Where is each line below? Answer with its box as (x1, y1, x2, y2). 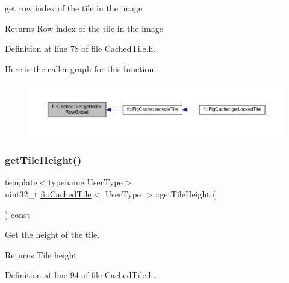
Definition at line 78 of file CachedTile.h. (5, 42, 156, 55)
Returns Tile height (5, 248, 77, 261)
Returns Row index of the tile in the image (5, 22, 163, 34)
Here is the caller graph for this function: (5, 62, 157, 75)
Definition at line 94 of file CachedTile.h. (5, 269, 156, 281)
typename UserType (48, 176, 123, 188)
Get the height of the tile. (5, 228, 100, 241)
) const (5, 208, 31, 220)
